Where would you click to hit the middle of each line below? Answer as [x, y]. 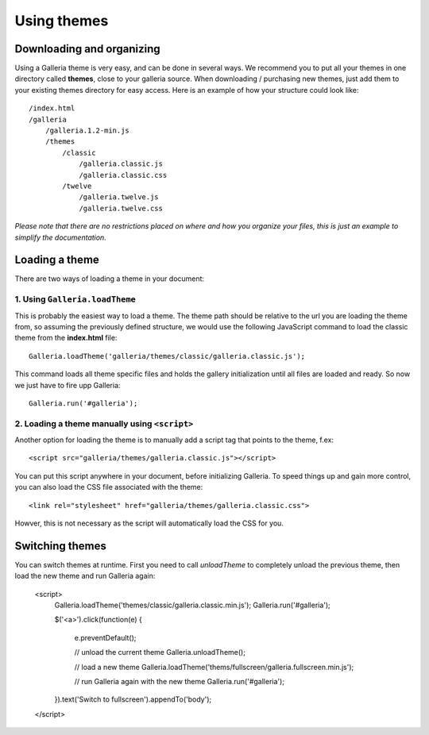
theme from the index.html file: [66, 338]
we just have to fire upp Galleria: [68, 385]
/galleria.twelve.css [121, 208]
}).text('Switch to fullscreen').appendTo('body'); [133, 699]
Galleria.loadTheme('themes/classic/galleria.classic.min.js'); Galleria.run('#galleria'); [193, 605]
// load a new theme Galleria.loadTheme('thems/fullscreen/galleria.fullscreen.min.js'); [214, 667]
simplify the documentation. [60, 237]
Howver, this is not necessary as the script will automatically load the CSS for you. [149, 523]
